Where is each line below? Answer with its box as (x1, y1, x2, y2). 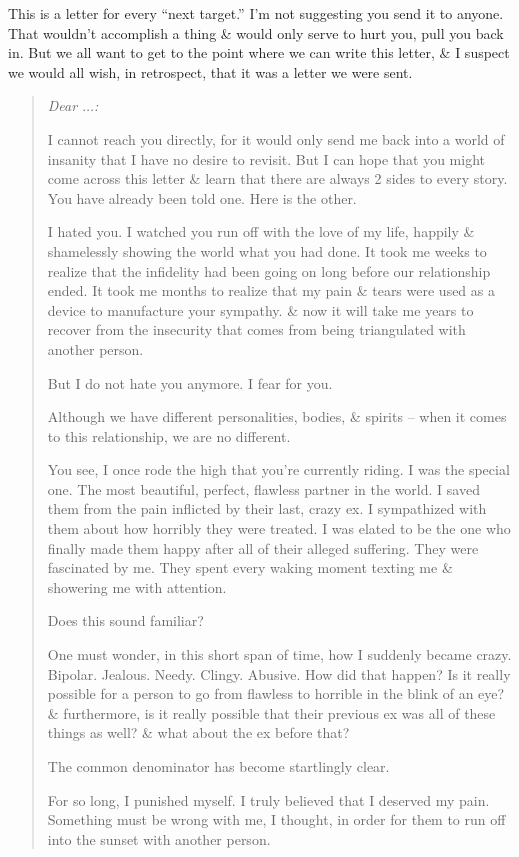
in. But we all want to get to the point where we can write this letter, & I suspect (8, 42, 510, 63)
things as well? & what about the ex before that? (47, 722, 350, 743)
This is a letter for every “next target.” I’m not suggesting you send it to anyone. (8, 3, 504, 23)
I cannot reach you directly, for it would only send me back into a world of (47, 128, 505, 149)
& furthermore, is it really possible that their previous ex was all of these (47, 702, 496, 723)
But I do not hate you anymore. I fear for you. (47, 372, 333, 393)
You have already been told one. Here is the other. (47, 187, 357, 208)
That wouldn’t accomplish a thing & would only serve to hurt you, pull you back (8, 22, 504, 43)
